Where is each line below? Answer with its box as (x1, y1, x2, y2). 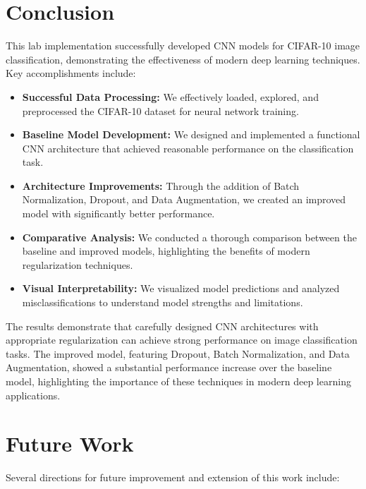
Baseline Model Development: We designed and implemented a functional (22, 127, 360, 142)
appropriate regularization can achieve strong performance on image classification (6, 332, 358, 347)
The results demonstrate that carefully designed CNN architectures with (6, 318, 319, 333)
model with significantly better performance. (22, 206, 215, 221)
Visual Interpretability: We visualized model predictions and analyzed (22, 281, 340, 296)
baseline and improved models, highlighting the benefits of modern (22, 243, 310, 258)
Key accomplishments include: (6, 66, 136, 80)
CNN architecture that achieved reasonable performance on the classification (22, 140, 354, 155)
